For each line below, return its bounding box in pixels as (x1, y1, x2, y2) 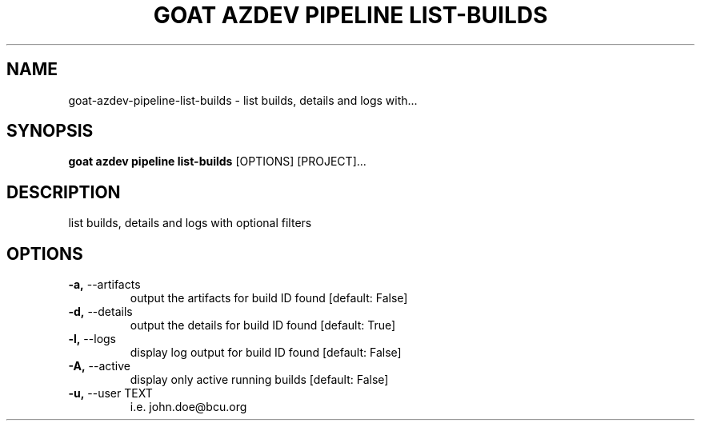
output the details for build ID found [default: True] (130, 318, 396, 333)
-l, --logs (68, 332, 116, 346)
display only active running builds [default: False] (130, 373, 389, 387)
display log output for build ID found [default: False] (130, 345, 402, 360)
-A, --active (68, 359, 131, 373)
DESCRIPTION (6, 182, 121, 202)
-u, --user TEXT (68, 386, 153, 401)
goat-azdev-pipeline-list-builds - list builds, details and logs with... (68, 93, 418, 107)
